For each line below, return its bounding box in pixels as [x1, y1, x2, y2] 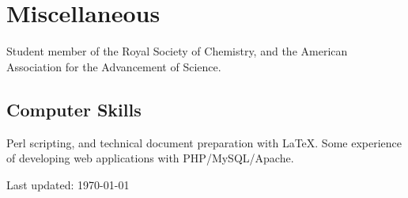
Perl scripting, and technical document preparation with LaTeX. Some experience [6, 134, 402, 150]
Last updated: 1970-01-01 [6, 176, 130, 192]
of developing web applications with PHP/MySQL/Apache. [6, 150, 294, 166]
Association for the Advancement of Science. [6, 58, 221, 74]
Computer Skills [6, 97, 142, 121]
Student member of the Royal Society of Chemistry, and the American [6, 43, 348, 59]
